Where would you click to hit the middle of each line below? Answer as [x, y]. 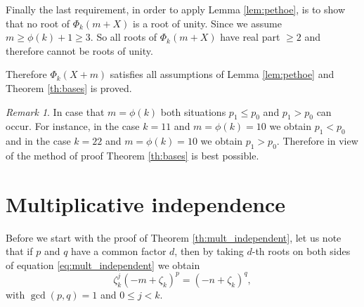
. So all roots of [124, 37]
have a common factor [119, 251]
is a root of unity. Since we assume [207, 23]
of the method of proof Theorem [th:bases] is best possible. [132, 155]
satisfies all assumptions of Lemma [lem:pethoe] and [222, 74]
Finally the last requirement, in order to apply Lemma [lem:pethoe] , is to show [176, 9]
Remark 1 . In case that [55, 111]
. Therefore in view [317, 141]
